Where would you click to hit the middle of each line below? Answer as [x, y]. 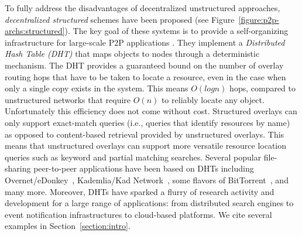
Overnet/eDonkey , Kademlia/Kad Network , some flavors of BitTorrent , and [147, 179]
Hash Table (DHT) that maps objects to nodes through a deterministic [132, 54]
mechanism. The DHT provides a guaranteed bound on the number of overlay [144, 65]
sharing [18, 168]
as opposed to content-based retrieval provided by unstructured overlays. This [145, 134]
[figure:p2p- [259, 19]
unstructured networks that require [68, 99]
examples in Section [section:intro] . [68, 226]
